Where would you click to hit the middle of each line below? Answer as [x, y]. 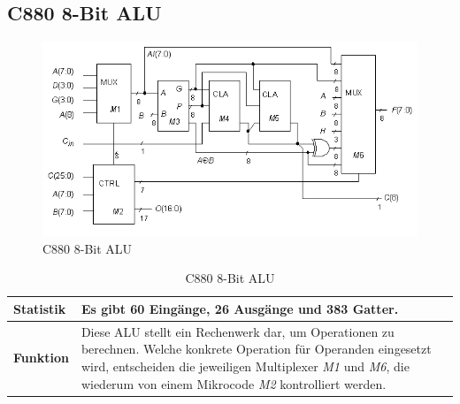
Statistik [40, 308]
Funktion [41, 358]
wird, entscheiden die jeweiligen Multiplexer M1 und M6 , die [245, 366]
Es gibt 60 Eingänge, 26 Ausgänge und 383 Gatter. [240, 308]
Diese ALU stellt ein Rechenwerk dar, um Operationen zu [238, 331]
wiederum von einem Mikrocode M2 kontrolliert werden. [234, 383]
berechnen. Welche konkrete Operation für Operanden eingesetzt [256, 349]
